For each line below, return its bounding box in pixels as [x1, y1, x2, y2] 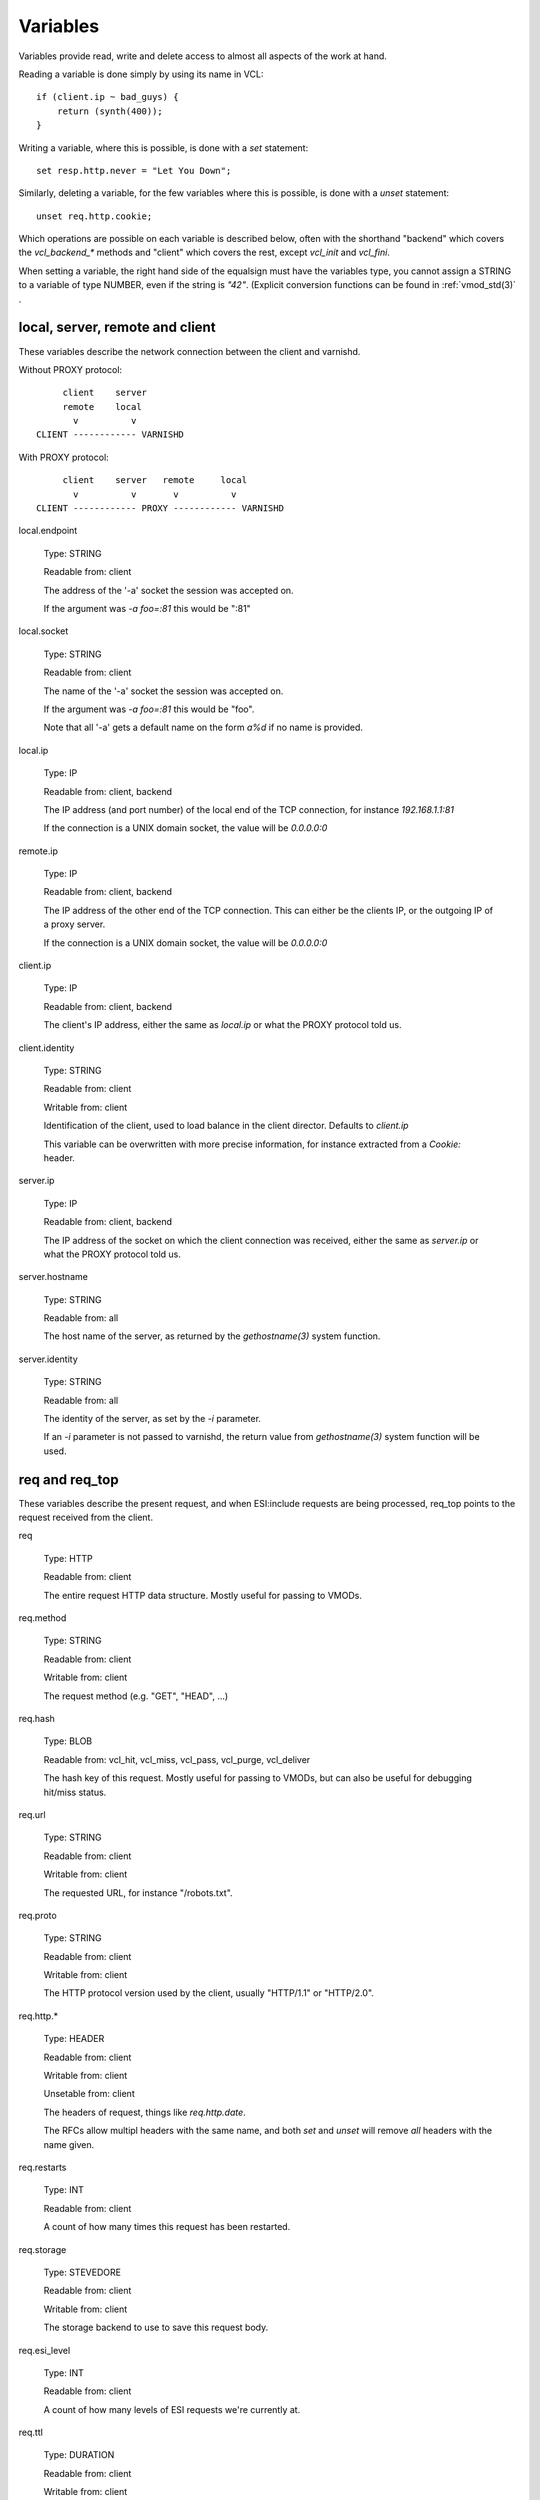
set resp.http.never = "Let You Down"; [36, 165, 232, 176]
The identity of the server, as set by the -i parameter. [43, 1413, 262, 1425]
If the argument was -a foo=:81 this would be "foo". [43, 703, 255, 715]
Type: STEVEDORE [43, 2266, 122, 2278]
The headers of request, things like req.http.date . [43, 2106, 247, 2118]
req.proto [18, 1909, 57, 1921]
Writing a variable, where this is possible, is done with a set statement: [18, 141, 309, 154]
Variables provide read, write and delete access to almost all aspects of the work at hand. [18, 50, 387, 62]
